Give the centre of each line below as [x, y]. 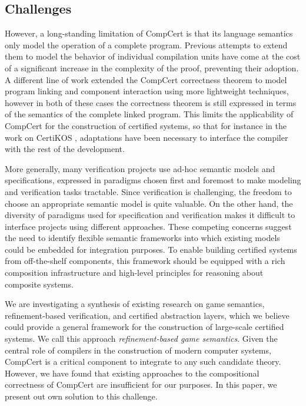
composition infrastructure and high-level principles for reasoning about [134, 273]
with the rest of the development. [65, 149]
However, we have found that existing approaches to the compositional [132, 373]
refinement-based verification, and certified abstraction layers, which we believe [147, 315]
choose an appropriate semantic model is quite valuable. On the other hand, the [149, 203]
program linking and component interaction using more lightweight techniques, [147, 91]
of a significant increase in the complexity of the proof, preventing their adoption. [152, 67]
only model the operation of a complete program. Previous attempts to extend [146, 44]
